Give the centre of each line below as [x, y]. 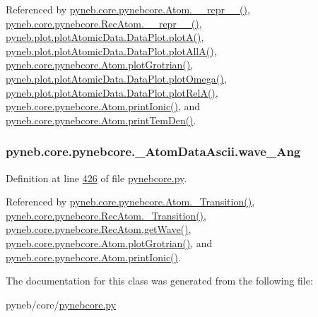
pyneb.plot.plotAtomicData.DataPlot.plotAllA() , [111, 50]
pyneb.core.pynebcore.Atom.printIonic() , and [103, 106]
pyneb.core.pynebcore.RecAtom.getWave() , [99, 229]
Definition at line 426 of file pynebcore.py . [96, 178]
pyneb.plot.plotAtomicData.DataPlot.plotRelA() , [112, 92]
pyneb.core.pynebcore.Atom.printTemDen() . [101, 120]
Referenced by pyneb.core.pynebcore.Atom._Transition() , [130, 202]
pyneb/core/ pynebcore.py [61, 304]
